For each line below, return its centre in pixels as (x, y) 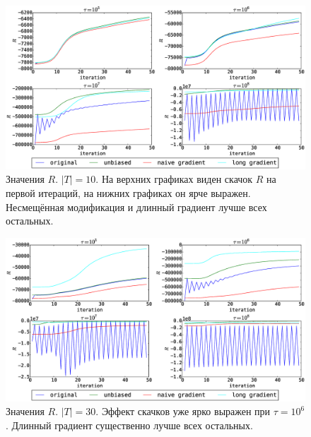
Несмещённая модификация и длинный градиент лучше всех (136, 206)
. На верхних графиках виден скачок (174, 179)
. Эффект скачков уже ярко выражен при (183, 411)
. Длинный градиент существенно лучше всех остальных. (129, 425)
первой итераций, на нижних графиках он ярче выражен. (128, 193)
